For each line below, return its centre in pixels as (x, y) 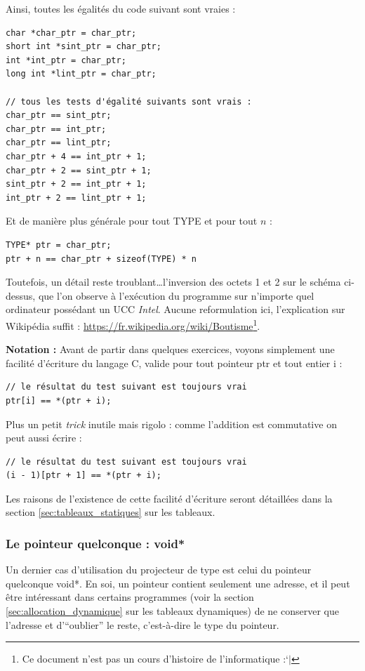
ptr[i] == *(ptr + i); (59, 400)
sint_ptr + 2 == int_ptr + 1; (76, 184)
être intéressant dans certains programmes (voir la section (130, 597)
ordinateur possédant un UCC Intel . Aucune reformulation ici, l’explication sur (175, 309)
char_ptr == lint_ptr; (59, 143)
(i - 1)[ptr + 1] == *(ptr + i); (84, 476)
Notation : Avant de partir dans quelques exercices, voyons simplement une (170, 349)
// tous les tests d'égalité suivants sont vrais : (129, 101)
